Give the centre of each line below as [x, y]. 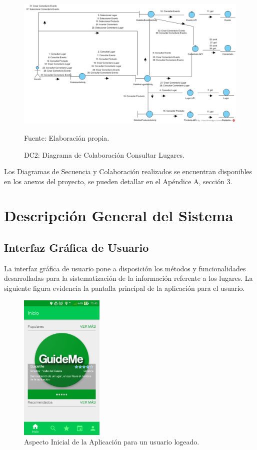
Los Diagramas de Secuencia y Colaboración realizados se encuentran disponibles [128, 171]
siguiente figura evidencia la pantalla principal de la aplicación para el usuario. [124, 288]
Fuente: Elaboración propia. [67, 137]
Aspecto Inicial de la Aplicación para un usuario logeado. [112, 442]
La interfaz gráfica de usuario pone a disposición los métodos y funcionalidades [125, 268]
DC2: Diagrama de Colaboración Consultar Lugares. [104, 154]
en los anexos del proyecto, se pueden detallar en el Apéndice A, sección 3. [118, 181]
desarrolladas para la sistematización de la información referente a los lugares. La [128, 278]
